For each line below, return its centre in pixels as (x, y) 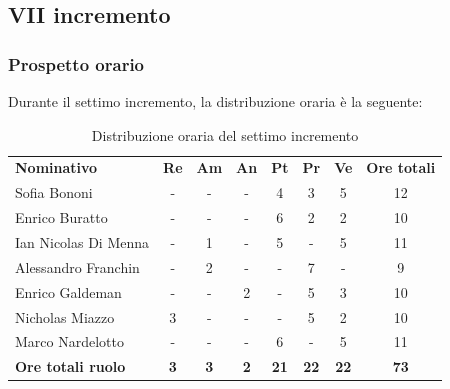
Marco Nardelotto (69, 341)
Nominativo (56, 167)
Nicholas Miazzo (65, 316)
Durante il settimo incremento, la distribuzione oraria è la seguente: (215, 101)
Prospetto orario (76, 63)
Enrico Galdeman (68, 291)
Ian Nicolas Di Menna (82, 241)
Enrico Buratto (61, 217)
